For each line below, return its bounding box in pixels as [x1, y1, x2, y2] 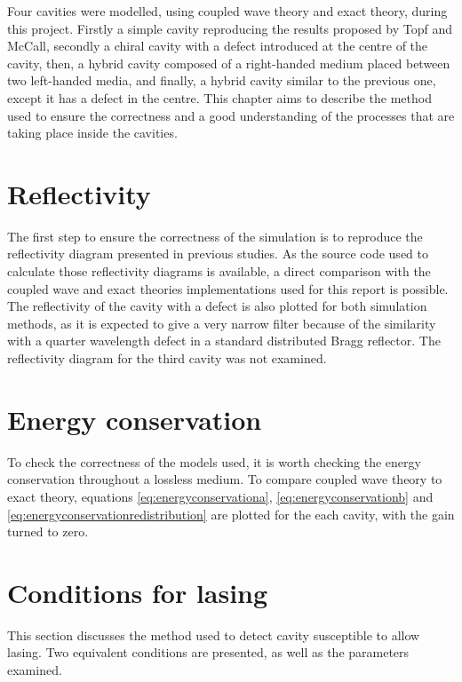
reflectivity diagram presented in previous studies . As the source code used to [7, 244, 428, 263]
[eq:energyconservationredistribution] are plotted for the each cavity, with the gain [7, 504, 455, 523]
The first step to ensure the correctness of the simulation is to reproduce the [7, 226, 423, 245]
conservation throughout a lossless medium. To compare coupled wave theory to [7, 470, 442, 488]
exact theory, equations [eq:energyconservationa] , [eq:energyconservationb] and [7, 487, 434, 505]
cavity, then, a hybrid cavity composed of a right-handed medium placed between [7, 53, 450, 72]
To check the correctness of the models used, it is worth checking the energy [7, 452, 421, 471]
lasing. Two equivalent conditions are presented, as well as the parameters [7, 643, 410, 662]
